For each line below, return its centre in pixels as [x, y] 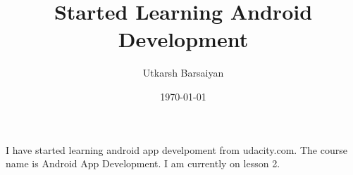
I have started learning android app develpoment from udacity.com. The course [176, 149]
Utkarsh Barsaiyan [183, 73]
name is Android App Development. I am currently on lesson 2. [143, 163]
